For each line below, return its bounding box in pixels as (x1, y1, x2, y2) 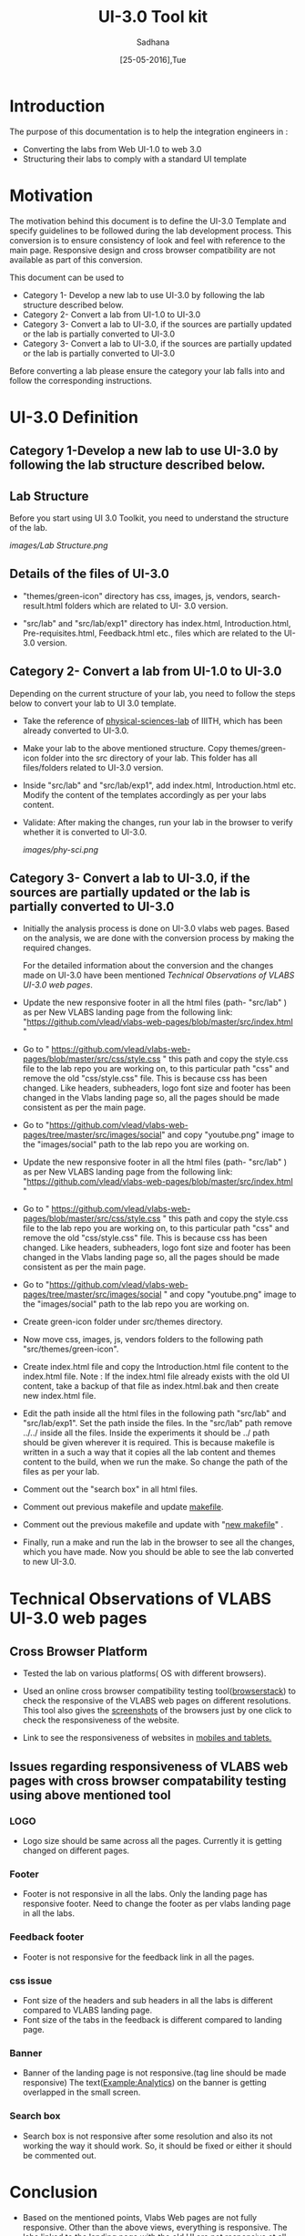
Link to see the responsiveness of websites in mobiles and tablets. (22, 1733, 272, 1744)
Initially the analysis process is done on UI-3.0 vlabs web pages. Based (22, 923, 290, 934)
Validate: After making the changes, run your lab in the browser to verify (22, 816, 293, 827)
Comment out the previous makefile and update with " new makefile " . (22, 1519, 284, 1530)
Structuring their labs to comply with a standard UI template (22, 153, 248, 164)
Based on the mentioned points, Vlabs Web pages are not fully (22, 2211, 258, 2222)
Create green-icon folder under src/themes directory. (22, 1316, 223, 1328)
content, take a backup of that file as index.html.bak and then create (22, 1381, 280, 1392)
